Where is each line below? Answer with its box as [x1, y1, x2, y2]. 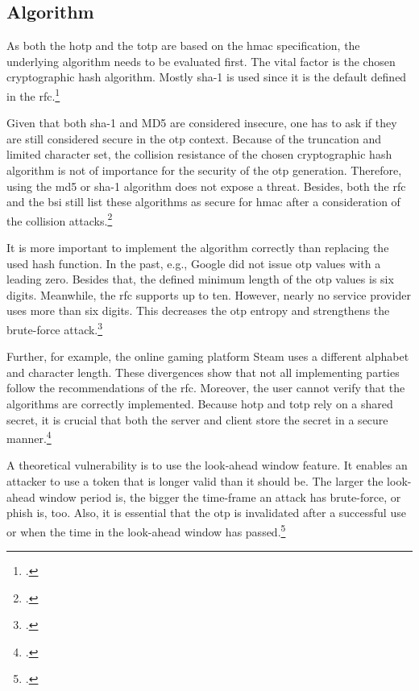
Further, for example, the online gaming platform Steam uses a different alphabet [6, 348, 409, 365]
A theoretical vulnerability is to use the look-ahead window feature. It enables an [6, 457, 408, 474]
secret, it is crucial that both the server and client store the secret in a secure [6, 411, 388, 428]
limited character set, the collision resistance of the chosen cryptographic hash [6, 146, 392, 163]
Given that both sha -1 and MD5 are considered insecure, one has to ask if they [6, 114, 397, 131]
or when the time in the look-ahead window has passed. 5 [6, 520, 286, 540]
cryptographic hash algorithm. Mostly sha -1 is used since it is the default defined [6, 68, 407, 85]
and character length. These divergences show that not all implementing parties [6, 363, 400, 380]
